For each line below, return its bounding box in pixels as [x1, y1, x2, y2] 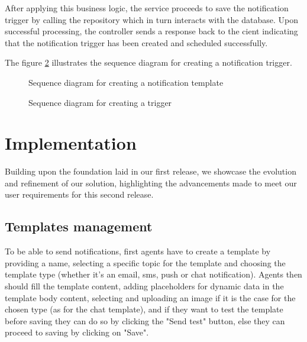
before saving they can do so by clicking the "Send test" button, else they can [5, 314, 285, 327]
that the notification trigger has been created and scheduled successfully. [5, 36, 268, 49]
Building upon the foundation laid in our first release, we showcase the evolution [5, 165, 296, 178]
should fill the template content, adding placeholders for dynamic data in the [5, 280, 284, 292]
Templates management [5, 217, 153, 235]
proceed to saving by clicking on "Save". [5, 326, 149, 338]
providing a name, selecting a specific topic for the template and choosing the [5, 256, 286, 269]
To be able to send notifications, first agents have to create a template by [5, 245, 271, 257]
